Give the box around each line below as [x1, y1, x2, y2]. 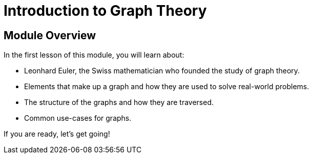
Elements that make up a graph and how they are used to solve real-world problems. [24, 82, 309, 91]
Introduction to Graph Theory [4, 2, 207, 19]
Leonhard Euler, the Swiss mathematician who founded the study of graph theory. [24, 66, 300, 75]
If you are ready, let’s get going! [4, 129, 110, 139]
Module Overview [4, 29, 96, 42]
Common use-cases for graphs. [24, 114, 132, 123]
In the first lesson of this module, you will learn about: [4, 50, 184, 60]
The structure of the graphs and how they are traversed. [24, 98, 214, 107]
